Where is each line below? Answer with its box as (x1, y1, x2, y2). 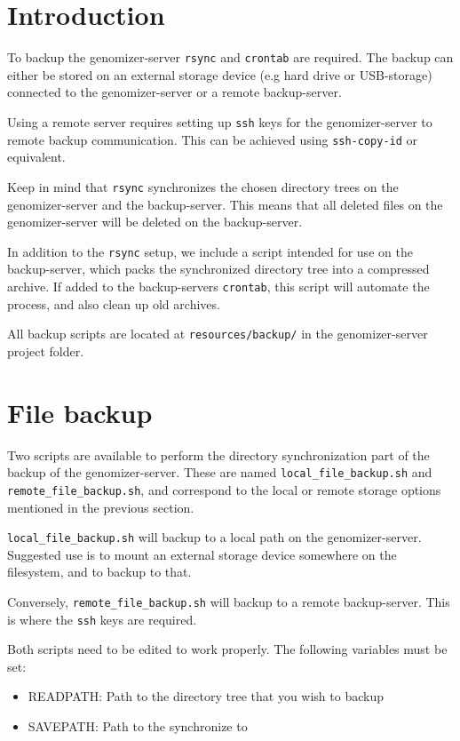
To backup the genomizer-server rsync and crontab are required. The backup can (7, 48, 454, 67)
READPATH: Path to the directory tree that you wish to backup (28, 687, 384, 705)
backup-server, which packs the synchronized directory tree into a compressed (7, 259, 430, 278)
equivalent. (7, 147, 66, 166)
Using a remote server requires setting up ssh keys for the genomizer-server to (7, 112, 432, 131)
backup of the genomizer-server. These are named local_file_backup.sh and (7, 463, 432, 482)
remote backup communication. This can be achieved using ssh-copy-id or (7, 130, 418, 148)
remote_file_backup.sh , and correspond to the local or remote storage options (7, 480, 441, 498)
